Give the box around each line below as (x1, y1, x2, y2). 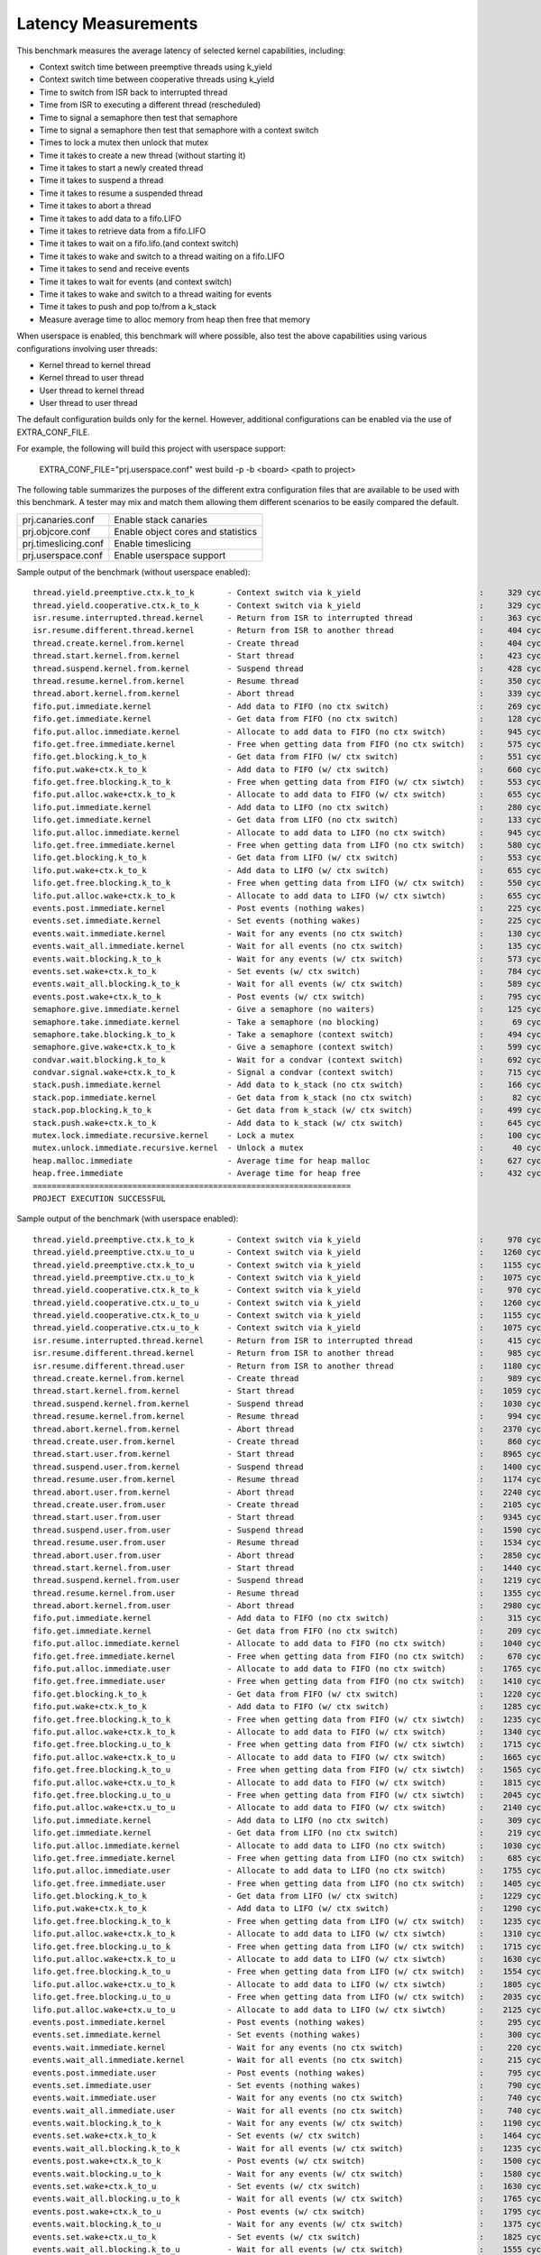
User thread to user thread (39, 398, 139, 409)
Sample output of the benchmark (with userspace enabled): (16, 1213, 239, 1224)
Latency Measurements (16, 14, 198, 33)
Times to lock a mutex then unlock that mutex (39, 137, 209, 148)
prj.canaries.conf (22, 513, 95, 526)
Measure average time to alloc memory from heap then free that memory (39, 314, 311, 325)
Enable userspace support (114, 548, 226, 561)
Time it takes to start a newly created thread (39, 162, 204, 173)
